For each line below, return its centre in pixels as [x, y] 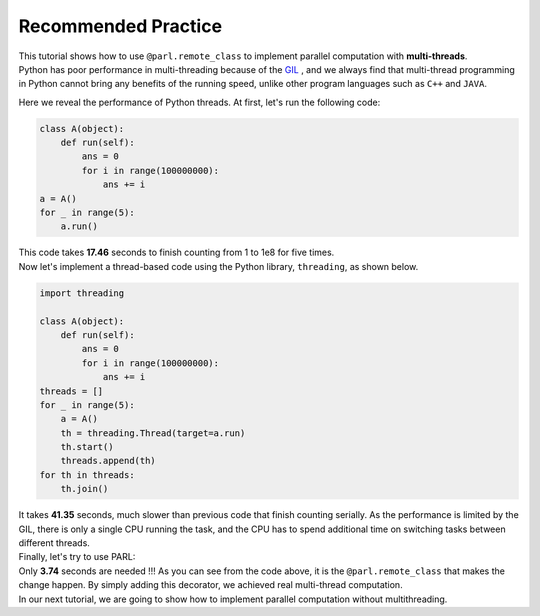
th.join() [84, 489]
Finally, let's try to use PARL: [77, 557]
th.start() [87, 447]
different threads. [54, 543]
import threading [82, 293]
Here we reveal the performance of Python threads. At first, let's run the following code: [199, 102]
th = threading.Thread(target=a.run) [153, 433]
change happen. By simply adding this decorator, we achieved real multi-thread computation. [211, 585]
